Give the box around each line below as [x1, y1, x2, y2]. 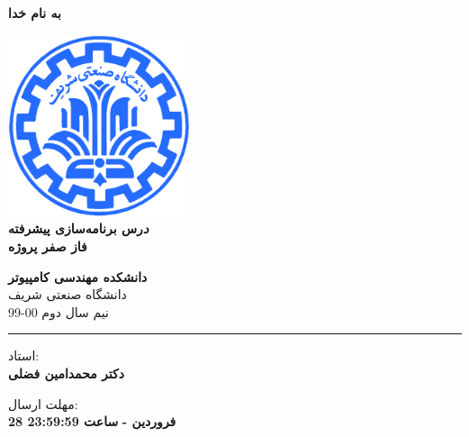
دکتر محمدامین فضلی [8, 363, 124, 382]
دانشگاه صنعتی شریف [8, 285, 127, 304]
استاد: [8, 346, 40, 365]
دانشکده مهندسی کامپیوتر [8, 267, 148, 286]
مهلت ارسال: [8, 394, 78, 413]
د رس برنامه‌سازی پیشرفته [8, 219, 149, 238]
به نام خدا [8, 4, 61, 22]
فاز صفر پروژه [8, 236, 87, 255]
